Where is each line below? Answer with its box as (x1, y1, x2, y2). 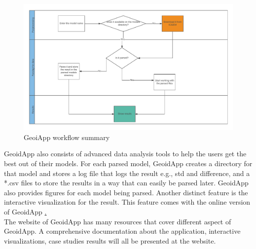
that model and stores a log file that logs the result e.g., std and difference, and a (4, 168, 250, 178)
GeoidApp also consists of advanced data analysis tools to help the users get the (4, 148, 247, 159)
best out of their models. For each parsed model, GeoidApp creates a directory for (4, 158, 253, 169)
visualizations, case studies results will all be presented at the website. (4, 235, 216, 246)
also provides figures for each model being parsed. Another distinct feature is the (4, 187, 248, 197)
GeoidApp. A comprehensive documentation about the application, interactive (4, 226, 241, 236)
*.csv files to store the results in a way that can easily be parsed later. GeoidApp (4, 178, 249, 188)
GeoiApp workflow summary (24, 132, 110, 142)
